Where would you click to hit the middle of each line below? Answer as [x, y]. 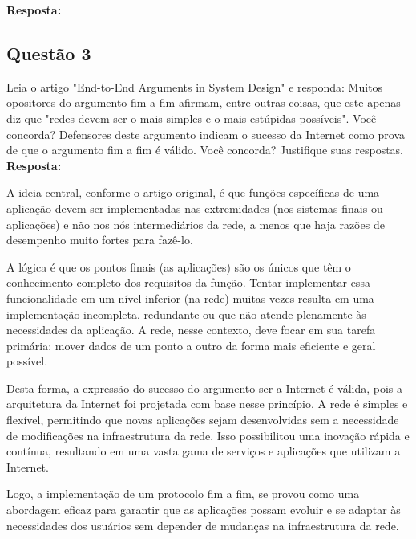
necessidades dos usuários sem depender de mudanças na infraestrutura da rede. [203, 525]
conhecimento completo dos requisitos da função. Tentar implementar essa [188, 282]
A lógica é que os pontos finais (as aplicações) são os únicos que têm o [179, 266]
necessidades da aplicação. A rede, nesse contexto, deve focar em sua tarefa [191, 330]
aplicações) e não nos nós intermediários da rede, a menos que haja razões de [196, 224]
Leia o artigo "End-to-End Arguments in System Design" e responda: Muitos [195, 86]
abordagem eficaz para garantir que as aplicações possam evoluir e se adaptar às [204, 510]
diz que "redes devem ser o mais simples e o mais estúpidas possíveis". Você [192, 118]
